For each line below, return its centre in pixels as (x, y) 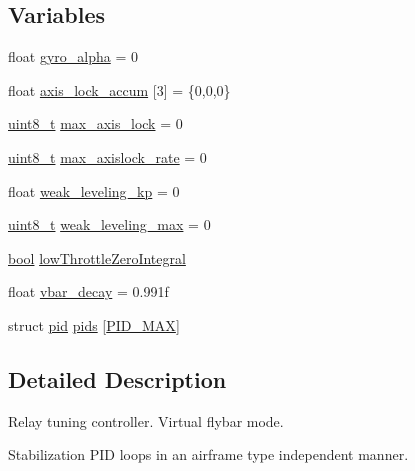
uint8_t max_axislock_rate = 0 (107, 156)
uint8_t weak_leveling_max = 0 (109, 224)
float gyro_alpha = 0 (73, 56)
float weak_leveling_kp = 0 (94, 190)
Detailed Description (117, 378)
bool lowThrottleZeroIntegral (97, 257)
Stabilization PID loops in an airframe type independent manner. (208, 454)
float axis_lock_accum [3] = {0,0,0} (119, 89)
